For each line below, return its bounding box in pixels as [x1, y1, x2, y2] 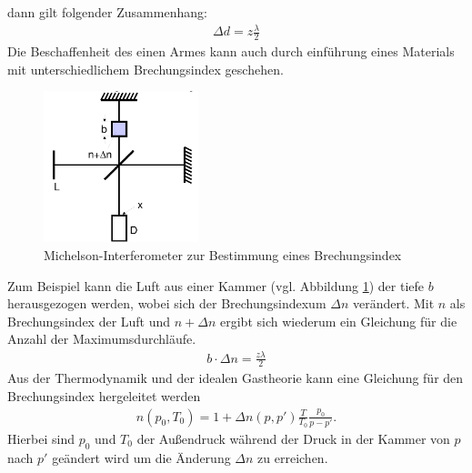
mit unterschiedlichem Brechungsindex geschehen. [7, 59, 284, 78]
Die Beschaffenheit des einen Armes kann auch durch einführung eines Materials [7, 41, 455, 60]
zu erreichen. [257, 448, 328, 467]
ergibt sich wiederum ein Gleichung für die [220, 311, 457, 330]
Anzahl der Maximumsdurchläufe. [7, 329, 196, 348]
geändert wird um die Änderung [52, 448, 231, 467]
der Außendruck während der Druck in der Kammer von [136, 428, 450, 448]
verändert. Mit [352, 294, 435, 313]
